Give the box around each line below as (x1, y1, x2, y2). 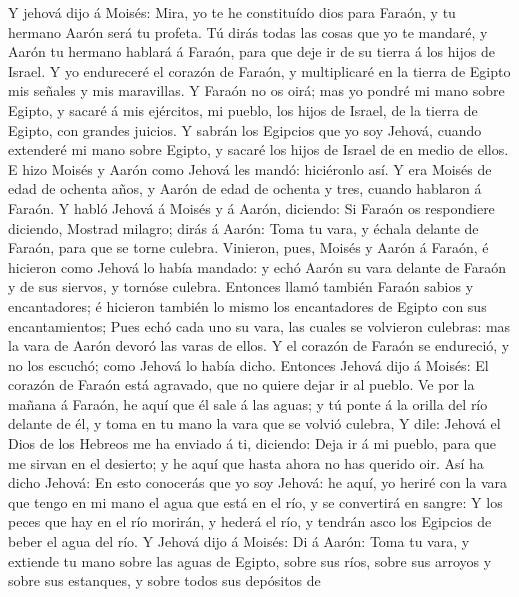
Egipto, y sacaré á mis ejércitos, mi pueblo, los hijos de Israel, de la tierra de (8, 99, 478, 120)
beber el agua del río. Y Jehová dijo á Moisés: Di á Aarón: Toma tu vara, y (8, 531, 470, 552)
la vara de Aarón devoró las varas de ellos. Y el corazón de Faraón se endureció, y (8, 335, 510, 356)
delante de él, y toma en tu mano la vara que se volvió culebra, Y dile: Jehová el (8, 413, 501, 434)
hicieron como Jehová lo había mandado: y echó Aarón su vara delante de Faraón (8, 256, 507, 277)
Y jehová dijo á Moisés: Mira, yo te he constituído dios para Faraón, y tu (8, 2, 456, 22)
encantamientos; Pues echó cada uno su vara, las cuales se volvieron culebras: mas (8, 315, 511, 336)
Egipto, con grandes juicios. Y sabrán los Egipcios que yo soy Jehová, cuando (8, 119, 482, 140)
